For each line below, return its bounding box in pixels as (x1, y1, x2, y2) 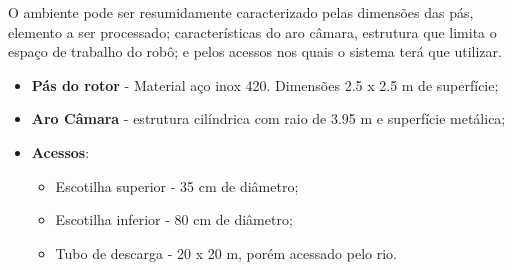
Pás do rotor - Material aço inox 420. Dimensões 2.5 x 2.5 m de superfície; (31, 74, 499, 95)
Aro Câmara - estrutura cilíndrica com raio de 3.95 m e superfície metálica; (31, 108, 506, 129)
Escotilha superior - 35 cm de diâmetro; (55, 175, 299, 196)
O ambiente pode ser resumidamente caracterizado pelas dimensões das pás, (8, 2, 474, 22)
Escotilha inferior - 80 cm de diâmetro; (55, 209, 293, 230)
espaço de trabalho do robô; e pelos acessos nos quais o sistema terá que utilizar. (8, 41, 502, 62)
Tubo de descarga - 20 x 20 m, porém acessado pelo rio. (55, 242, 397, 263)
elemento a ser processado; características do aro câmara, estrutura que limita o (8, 21, 497, 42)
